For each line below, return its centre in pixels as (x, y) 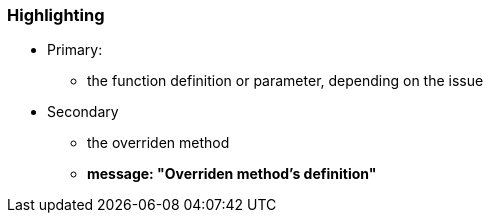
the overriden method (158, 143)
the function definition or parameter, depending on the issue (285, 81)
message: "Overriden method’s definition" (232, 174)
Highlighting (56, 15)
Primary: (75, 50)
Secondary (83, 112)
